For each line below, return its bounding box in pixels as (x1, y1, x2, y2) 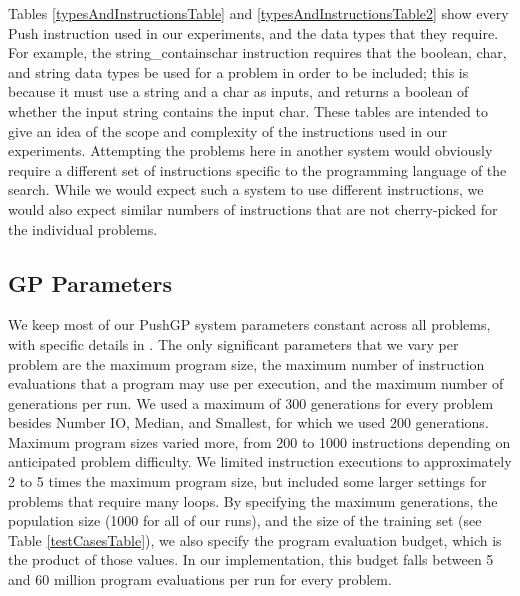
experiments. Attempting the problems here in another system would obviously (8, 140, 493, 161)
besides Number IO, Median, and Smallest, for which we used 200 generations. (8, 412, 489, 433)
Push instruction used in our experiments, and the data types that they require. (8, 22, 499, 43)
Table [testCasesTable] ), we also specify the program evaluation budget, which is (8, 529, 502, 550)
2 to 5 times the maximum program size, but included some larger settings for (8, 471, 487, 492)
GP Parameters (8, 267, 172, 298)
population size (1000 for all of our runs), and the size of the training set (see (8, 510, 482, 531)
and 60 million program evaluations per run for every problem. (8, 569, 392, 590)
